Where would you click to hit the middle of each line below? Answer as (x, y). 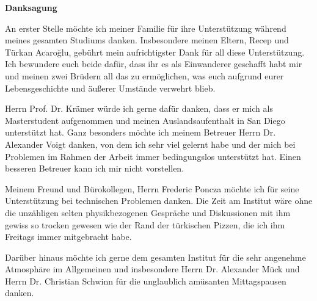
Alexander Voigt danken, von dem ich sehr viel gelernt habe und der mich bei (150, 144)
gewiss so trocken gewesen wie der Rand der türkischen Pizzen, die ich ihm (145, 224)
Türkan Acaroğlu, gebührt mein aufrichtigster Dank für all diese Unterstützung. (155, 52)
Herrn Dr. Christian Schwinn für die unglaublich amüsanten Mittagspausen (146, 281)
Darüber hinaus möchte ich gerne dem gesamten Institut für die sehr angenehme (155, 257)
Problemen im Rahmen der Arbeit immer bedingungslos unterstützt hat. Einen (153, 156)
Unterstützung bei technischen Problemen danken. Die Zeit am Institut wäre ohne (159, 201)
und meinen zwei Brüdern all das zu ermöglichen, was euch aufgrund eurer (144, 75)
